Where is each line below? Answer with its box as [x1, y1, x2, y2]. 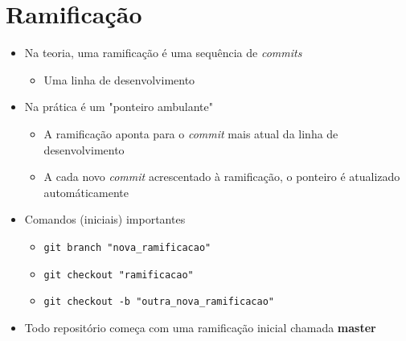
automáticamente [43, 183, 129, 200]
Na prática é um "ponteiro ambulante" [24, 98, 213, 115]
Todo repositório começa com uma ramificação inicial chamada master [24, 318, 376, 335]
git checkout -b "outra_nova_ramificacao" [43, 296, 274, 308]
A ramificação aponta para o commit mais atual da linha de [43, 125, 338, 142]
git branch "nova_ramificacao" [43, 241, 211, 253]
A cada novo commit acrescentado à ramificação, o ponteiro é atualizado [43, 168, 400, 185]
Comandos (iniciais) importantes [24, 211, 186, 228]
